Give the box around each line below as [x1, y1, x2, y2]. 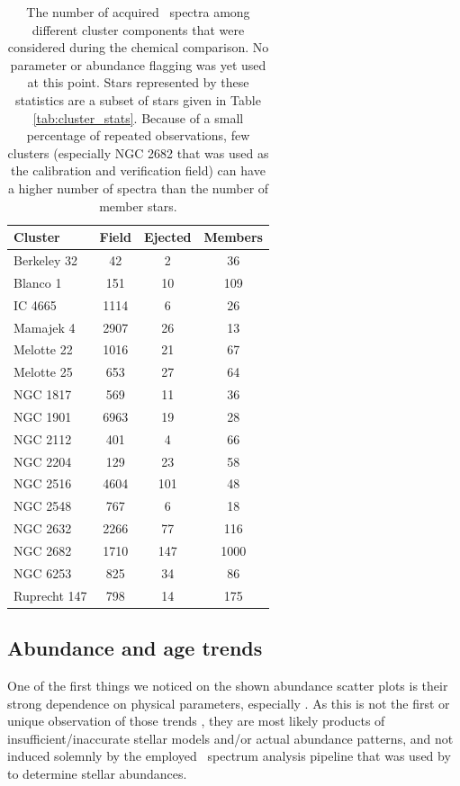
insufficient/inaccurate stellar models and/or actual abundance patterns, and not [7, 728, 454, 747]
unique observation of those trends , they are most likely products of [7, 711, 385, 730]
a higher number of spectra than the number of [7, 178, 269, 197]
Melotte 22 [14, 340, 73, 359]
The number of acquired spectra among [26, 3, 250, 21]
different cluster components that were [32, 20, 245, 39]
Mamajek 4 [14, 317, 76, 336]
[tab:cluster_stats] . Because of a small [32, 108, 244, 127]
